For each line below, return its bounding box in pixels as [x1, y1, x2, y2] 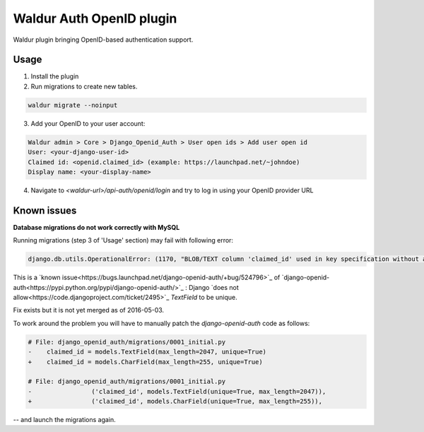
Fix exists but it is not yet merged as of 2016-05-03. [13, 306, 165, 315]
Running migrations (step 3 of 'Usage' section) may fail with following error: [13, 236, 233, 245]
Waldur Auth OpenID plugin [13, 11, 177, 26]
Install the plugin [30, 72, 79, 81]
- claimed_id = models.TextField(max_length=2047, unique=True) [28, 348, 267, 356]
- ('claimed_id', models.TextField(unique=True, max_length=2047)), [28, 387, 326, 395]
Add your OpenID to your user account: [30, 119, 146, 127]
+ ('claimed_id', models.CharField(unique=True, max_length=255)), [28, 397, 323, 406]
